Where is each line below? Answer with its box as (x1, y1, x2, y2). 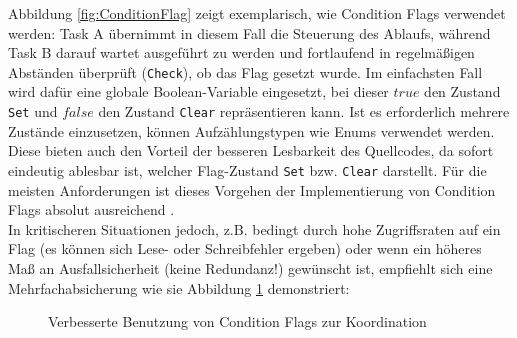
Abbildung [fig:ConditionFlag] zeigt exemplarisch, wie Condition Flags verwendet (8, 3, 506, 23)
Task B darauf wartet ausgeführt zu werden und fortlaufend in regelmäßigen (8, 42, 475, 63)
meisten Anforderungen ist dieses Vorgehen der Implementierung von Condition (8, 179, 496, 200)
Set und (8, 101, 58, 122)
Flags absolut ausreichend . (8, 199, 175, 220)
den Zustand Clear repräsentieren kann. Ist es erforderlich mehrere (98, 101, 510, 122)
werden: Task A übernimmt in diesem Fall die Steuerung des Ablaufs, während (8, 22, 491, 43)
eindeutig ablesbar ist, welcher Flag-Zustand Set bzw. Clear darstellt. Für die (8, 159, 487, 180)
